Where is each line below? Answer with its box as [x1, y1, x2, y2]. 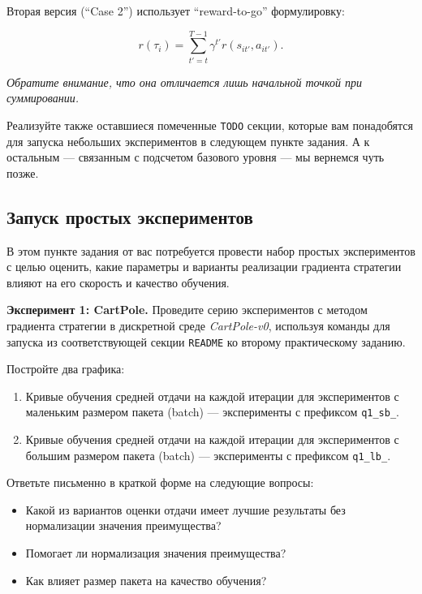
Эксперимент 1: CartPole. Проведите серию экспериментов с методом [6, 301, 368, 318]
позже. [6, 164, 39, 181]
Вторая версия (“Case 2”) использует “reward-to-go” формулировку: [6, 2, 345, 19]
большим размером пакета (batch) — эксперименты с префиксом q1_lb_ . [25, 446, 391, 463]
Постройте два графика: [6, 360, 125, 377]
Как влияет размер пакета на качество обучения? [25, 571, 267, 588]
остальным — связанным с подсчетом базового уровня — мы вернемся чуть [6, 148, 385, 166]
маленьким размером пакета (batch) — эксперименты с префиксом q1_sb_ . [25, 403, 399, 420]
